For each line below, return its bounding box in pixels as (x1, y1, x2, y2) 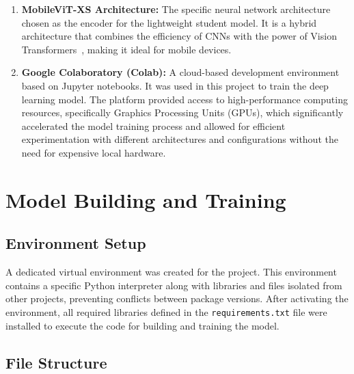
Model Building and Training (5, 185, 286, 213)
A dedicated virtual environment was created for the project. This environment (5, 265, 337, 279)
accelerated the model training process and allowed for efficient (21, 118, 286, 133)
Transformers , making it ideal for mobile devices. (21, 42, 232, 56)
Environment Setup (5, 232, 146, 254)
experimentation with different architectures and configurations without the (21, 132, 338, 146)
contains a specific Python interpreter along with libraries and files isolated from (5, 278, 342, 292)
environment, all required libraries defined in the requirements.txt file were (5, 304, 327, 319)
